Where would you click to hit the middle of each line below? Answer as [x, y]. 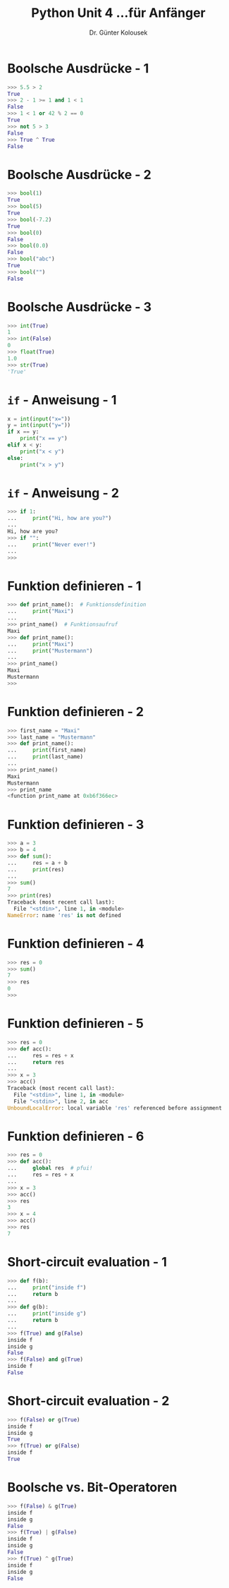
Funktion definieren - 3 [76, 824]
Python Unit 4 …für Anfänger [118, 13]
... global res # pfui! [50, 1168]
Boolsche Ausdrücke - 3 [80, 307]
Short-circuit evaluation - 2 [88, 1401]
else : [15, 458]
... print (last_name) [45, 757]
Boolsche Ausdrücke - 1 [78, 68]
